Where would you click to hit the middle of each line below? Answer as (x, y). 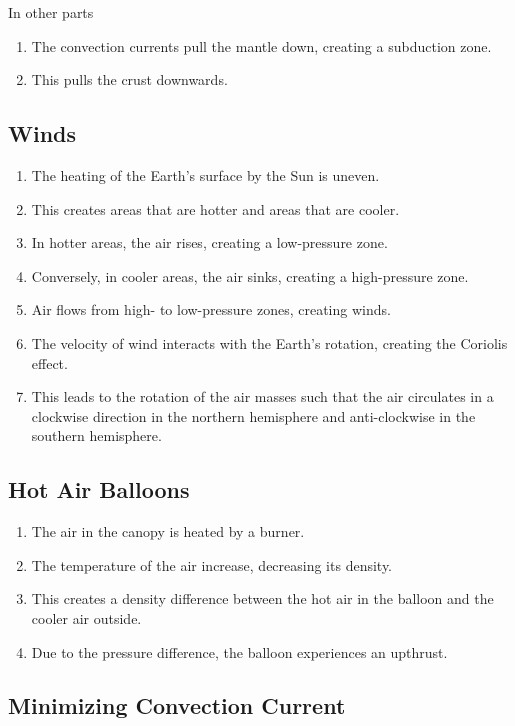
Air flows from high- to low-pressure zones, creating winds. (211, 309)
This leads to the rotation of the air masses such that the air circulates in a (262, 396)
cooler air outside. (86, 617)
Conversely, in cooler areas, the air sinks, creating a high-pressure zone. (250, 275)
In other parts (51, 12)
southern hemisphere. (96, 435)
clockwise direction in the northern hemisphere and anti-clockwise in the (253, 415)
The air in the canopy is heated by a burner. (168, 531)
